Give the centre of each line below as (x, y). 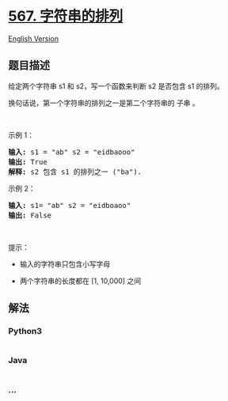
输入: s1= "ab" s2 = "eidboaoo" (70, 205)
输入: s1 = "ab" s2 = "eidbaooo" (72, 152)
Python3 (25, 331)
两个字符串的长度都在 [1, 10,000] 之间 (80, 281)
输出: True (28, 162)
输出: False (30, 215)
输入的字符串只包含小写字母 (65, 264)
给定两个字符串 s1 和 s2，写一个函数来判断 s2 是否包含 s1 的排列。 (116, 86)
